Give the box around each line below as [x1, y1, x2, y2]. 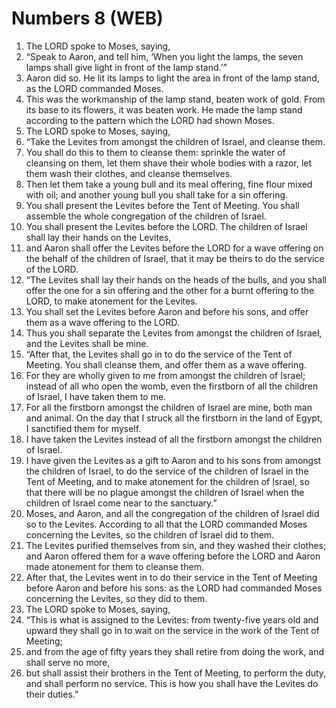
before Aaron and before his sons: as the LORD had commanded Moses [25, 582, 323, 594]
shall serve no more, [25, 656, 111, 668]
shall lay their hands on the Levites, [25, 231, 172, 243]
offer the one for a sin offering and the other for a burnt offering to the [25, 284, 315, 296]
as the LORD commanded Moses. [25, 82, 164, 94]
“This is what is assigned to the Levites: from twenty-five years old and [25, 613, 319, 626]
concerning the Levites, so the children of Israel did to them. [25, 528, 275, 541]
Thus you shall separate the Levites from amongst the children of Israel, [25, 327, 323, 339]
